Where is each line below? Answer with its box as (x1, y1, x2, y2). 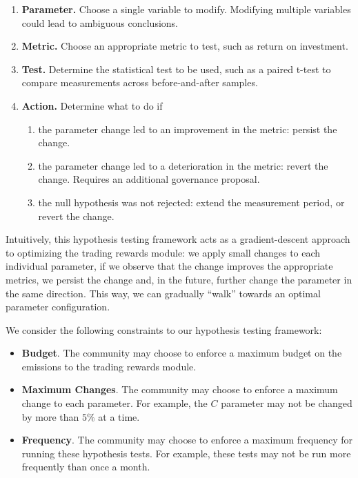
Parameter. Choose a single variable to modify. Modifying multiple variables (21, 2, 351, 16)
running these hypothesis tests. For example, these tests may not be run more (21, 446, 351, 460)
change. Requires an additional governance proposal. (38, 172, 260, 186)
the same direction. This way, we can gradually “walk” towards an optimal (6, 286, 321, 300)
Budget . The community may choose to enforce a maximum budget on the (21, 346, 342, 360)
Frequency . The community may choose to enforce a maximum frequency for (21, 432, 352, 447)
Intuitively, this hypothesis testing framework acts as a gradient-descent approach (6, 232, 350, 246)
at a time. (98, 409, 140, 424)
